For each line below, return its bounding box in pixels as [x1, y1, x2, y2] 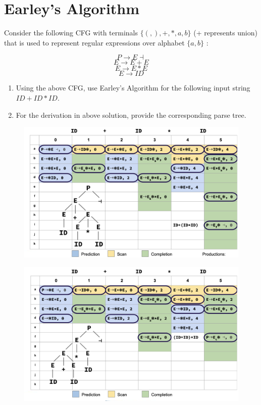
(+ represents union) [193, 27, 257, 38]
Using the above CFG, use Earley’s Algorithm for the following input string [16, 82, 250, 93]
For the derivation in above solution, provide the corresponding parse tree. [16, 109, 246, 120]
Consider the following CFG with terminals [4, 27, 138, 38]
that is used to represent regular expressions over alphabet [4, 37, 185, 48]
